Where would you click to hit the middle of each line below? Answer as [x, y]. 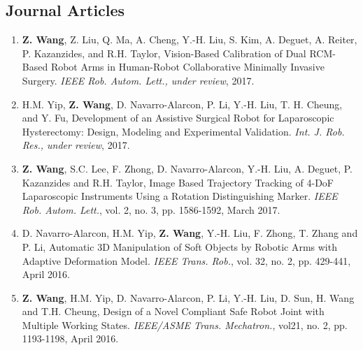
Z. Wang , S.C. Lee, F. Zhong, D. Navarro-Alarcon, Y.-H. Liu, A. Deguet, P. [187, 168]
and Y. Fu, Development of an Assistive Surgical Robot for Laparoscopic [178, 118]
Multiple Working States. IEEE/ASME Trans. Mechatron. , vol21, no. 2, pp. [185, 325]
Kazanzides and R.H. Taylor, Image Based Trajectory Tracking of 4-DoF [178, 182]
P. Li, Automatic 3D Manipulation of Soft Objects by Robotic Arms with [179, 246]
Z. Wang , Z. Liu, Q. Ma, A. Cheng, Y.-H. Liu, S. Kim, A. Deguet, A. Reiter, [190, 39]
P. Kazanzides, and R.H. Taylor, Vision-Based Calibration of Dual [164, 53]
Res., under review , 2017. [76, 145]
